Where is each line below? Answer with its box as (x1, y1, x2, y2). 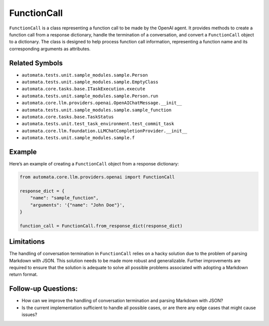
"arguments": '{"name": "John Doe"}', (30, 202, 125, 208)
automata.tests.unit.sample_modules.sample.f (21, 135, 135, 141)
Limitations (9, 237, 45, 246)
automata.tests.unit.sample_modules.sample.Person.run (21, 93, 159, 99)
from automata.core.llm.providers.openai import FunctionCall (19, 174, 175, 180)
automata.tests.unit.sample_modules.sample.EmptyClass (21, 79, 159, 85)
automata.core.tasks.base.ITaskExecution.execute (21, 86, 145, 92)
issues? (21, 312, 37, 318)
